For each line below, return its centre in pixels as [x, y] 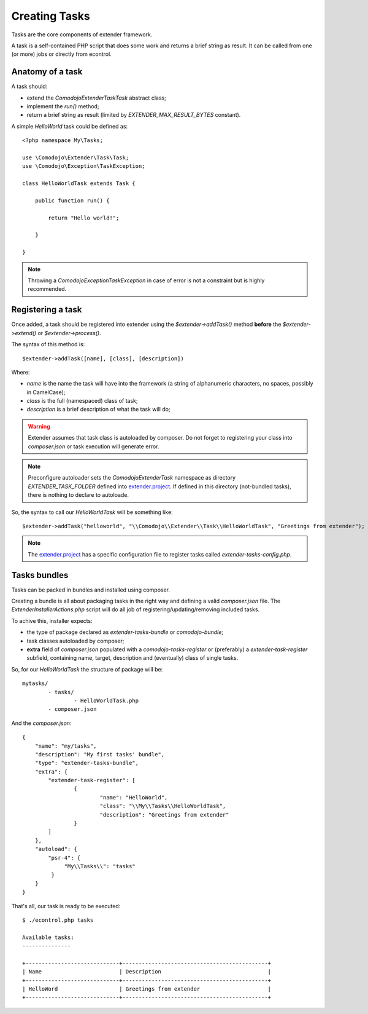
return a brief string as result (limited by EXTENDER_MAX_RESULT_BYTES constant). [134, 115]
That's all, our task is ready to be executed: [66, 906]
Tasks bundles [40, 575]
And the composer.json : [41, 723]
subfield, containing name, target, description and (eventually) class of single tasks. [132, 658]
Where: [21, 372]
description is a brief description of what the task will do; [99, 410]
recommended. [47, 289]
